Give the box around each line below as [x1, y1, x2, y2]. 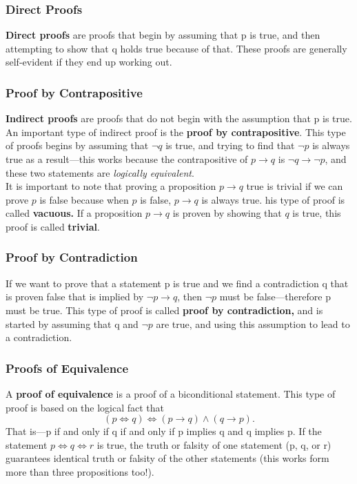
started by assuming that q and [6, 316, 139, 331]
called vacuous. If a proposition [6, 206, 143, 220]
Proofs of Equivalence [6, 359, 129, 376]
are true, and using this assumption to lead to [156, 316, 350, 331]
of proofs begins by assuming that [6, 138, 149, 153]
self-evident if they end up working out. [6, 55, 172, 69]
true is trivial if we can [246, 179, 343, 193]
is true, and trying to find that [165, 138, 295, 153]
